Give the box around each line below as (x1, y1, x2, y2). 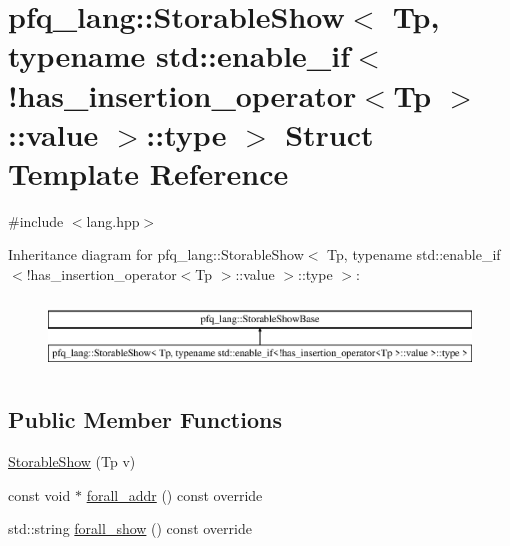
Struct (285, 113, 374, 154)
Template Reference (8, 152, 289, 193)
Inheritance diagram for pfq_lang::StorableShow (8, 244, 304, 265)
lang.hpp (86, 210, 140, 231)
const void (8, 484, 71, 505)
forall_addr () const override (86, 484, 263, 505)
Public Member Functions (8, 404, 282, 435)
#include (8, 210, 64, 231)
